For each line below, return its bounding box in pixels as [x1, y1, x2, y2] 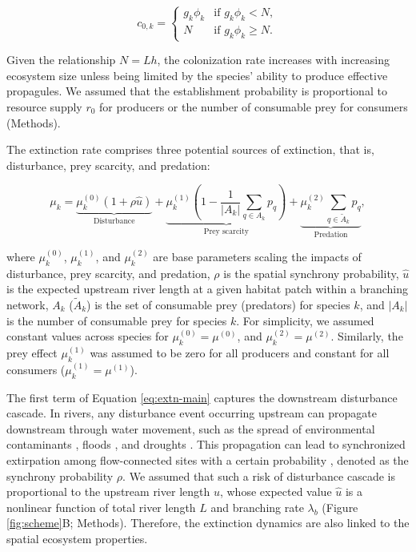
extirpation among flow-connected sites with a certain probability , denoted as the [6, 451, 409, 468]
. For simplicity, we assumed [236, 312, 374, 328]
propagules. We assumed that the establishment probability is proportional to [6, 83, 387, 99]
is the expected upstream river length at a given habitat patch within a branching [6, 280, 408, 297]
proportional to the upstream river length [6, 483, 210, 500]
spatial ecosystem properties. [6, 530, 148, 546]
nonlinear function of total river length [6, 498, 196, 515]
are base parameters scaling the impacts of [153, 248, 362, 264]
